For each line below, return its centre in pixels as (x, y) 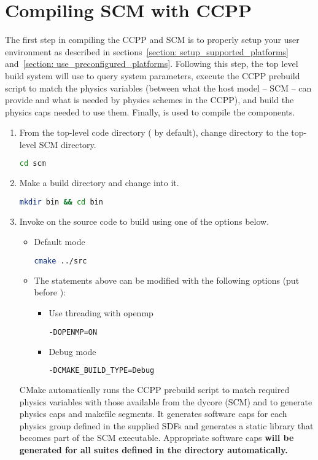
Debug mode (72, 351)
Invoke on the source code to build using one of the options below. (144, 221)
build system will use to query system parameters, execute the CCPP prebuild (153, 75)
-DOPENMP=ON (73, 332)
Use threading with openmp (101, 313)
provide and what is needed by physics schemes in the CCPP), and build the (149, 100)
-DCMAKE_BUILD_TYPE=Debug (102, 371)
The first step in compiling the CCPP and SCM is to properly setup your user (152, 40)
